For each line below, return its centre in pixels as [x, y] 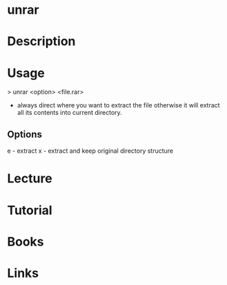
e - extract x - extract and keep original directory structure [90, 151]
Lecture [30, 179]
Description [41, 42]
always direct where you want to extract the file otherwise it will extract [118, 105]
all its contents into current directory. [69, 113]
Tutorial [30, 210]
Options [25, 134]
